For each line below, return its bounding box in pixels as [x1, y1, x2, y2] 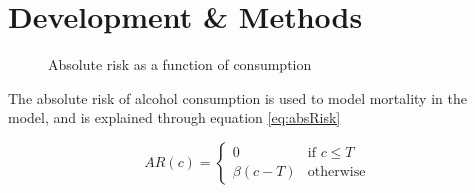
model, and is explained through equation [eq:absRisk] [8, 107, 341, 128]
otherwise [307, 164, 366, 179]
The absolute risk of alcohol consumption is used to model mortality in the [8, 87, 467, 108]
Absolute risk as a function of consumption [48, 54, 312, 75]
